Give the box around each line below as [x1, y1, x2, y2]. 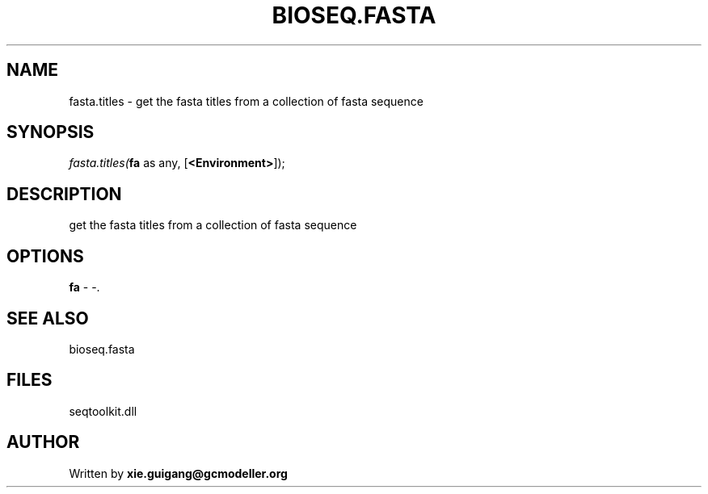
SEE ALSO [6, 308, 89, 329]
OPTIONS [6, 245, 84, 266]
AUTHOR [6, 432, 80, 453]
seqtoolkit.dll [69, 404, 137, 418]
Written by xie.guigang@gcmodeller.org [69, 466, 288, 480]
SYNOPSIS [6, 122, 95, 143]
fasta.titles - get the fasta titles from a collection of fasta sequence [69, 94, 424, 108]
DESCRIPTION [6, 183, 122, 204]
